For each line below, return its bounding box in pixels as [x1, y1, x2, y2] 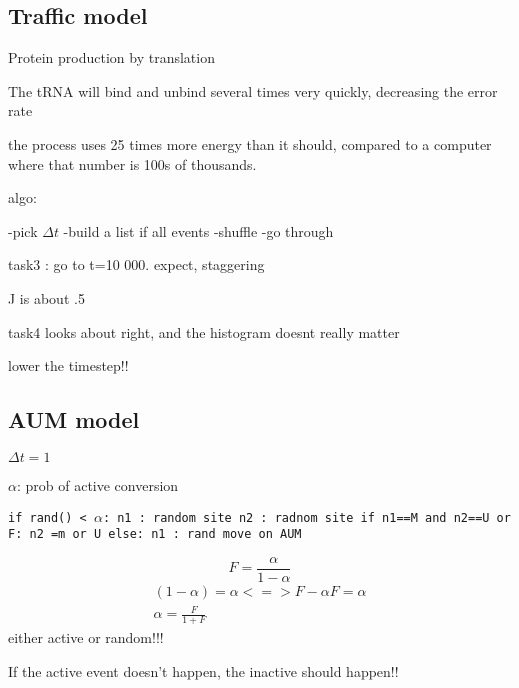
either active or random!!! [8, 627, 164, 648]
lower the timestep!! [8, 355, 129, 376]
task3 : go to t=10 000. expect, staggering [8, 254, 265, 275]
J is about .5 [8, 287, 85, 308]
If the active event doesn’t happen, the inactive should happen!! [8, 660, 399, 681]
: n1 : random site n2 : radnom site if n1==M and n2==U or [102, 510, 511, 525]
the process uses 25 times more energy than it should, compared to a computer [8, 133, 492, 154]
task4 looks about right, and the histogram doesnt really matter [8, 321, 400, 342]
